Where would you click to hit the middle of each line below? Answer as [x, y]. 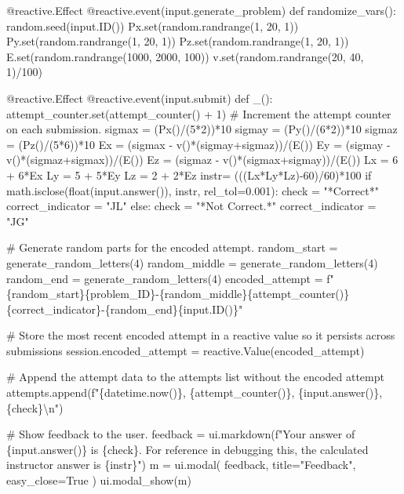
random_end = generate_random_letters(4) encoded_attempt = [165, 278]
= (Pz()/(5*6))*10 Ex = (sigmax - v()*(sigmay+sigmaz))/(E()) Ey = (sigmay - [198, 144]
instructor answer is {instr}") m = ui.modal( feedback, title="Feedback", [181, 465]
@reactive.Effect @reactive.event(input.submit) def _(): [140, 98]
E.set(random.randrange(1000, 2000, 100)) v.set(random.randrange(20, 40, [185, 56]
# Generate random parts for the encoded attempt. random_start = [172, 247]
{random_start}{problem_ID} [81, 294]
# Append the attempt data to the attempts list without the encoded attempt [195, 377]
